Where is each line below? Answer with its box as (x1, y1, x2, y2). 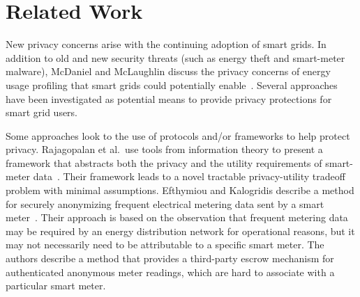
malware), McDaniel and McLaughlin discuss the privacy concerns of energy (6, 64, 331, 79)
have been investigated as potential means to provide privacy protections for (6, 91, 332, 106)
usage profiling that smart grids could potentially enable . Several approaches (6, 77, 338, 92)
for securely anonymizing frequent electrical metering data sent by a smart (6, 196, 324, 211)
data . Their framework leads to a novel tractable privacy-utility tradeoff (33, 169, 345, 184)
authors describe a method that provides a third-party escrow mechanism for (6, 251, 334, 266)
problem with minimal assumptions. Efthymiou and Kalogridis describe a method (6, 183, 354, 198)
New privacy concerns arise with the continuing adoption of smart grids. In (6, 37, 327, 51)
